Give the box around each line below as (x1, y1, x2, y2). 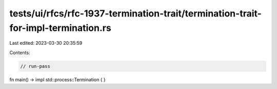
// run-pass (20, 63, 51, 69)
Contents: (9, 49, 30, 56)
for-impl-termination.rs (9, 22, 111, 33)
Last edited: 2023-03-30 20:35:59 (9, 40, 83, 46)
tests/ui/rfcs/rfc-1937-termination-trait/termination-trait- (9, 8, 262, 19)
